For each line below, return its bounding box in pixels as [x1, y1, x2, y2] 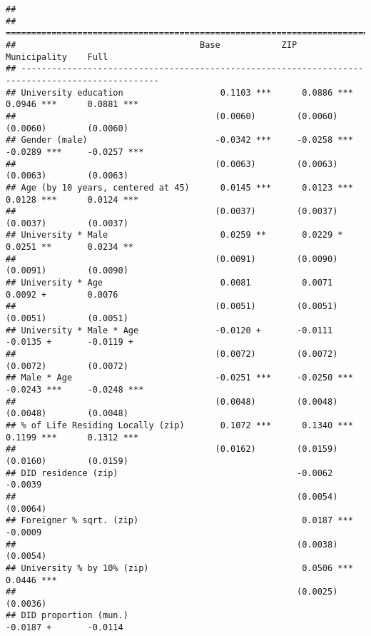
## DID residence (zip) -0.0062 [6, 468, 333, 478]
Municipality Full [6, 51, 108, 62]
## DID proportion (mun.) [6, 610, 128, 621]
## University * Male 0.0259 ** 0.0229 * [6, 230, 343, 241]
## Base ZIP [6, 39, 298, 50]
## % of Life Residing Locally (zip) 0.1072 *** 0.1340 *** [6, 420, 353, 430]
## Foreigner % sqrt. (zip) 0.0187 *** [6, 515, 353, 526]
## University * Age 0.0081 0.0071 [6, 278, 333, 288]
